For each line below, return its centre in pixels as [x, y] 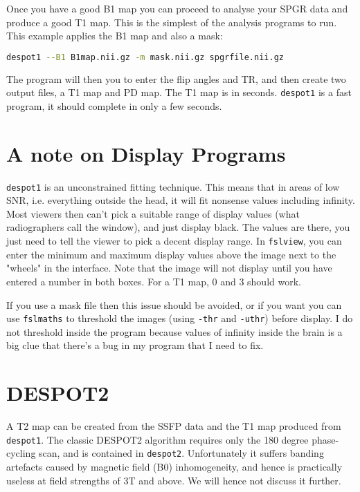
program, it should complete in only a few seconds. [114, 105]
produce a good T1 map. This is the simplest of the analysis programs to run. [172, 22]
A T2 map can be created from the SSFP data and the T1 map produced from [174, 426]
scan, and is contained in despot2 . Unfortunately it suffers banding [181, 453]
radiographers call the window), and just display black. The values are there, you [178, 227]
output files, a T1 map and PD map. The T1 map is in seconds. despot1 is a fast [179, 92]
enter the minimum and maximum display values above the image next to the [171, 254]
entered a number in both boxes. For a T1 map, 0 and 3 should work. [154, 281]
